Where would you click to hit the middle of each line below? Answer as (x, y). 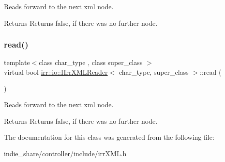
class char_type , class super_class (91, 62)
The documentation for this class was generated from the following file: (109, 137)
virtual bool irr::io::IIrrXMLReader (56, 72)
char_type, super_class (154, 72)
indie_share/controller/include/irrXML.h (65, 153)
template (17, 62)
